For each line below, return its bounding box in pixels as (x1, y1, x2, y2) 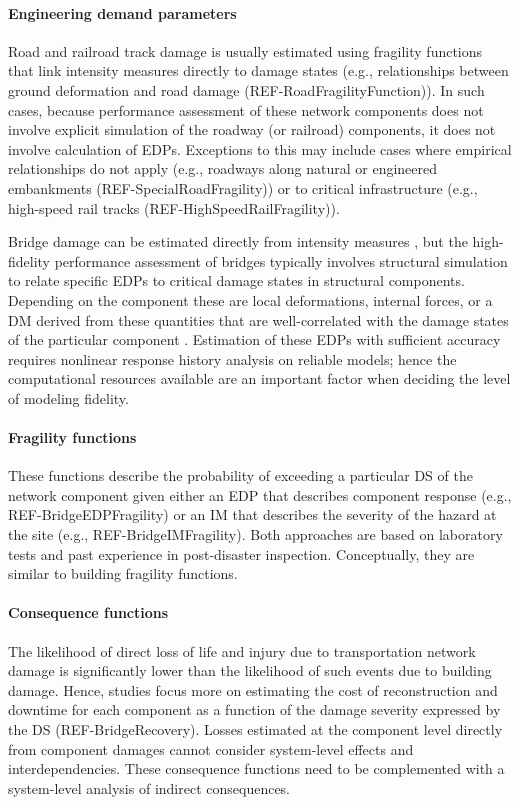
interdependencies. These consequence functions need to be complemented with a (8, 758, 505, 779)
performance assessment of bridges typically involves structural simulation (54, 250, 508, 271)
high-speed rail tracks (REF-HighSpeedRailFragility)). (8, 197, 340, 218)
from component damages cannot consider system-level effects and (8, 738, 414, 759)
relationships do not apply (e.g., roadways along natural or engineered (8, 158, 438, 179)
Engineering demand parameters (8, 2, 237, 23)
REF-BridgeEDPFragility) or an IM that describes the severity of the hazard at (8, 504, 497, 525)
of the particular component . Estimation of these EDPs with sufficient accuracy (8, 329, 501, 350)
